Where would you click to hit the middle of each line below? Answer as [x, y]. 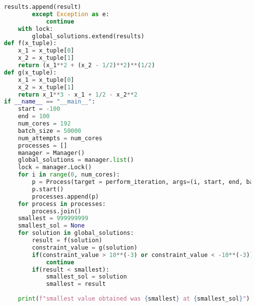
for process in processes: [62, 204]
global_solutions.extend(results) [88, 36]
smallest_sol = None [51, 226]
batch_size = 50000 [50, 131]
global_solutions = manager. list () [76, 160]
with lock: [36, 29]
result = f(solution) [67, 240]
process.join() [57, 211]
